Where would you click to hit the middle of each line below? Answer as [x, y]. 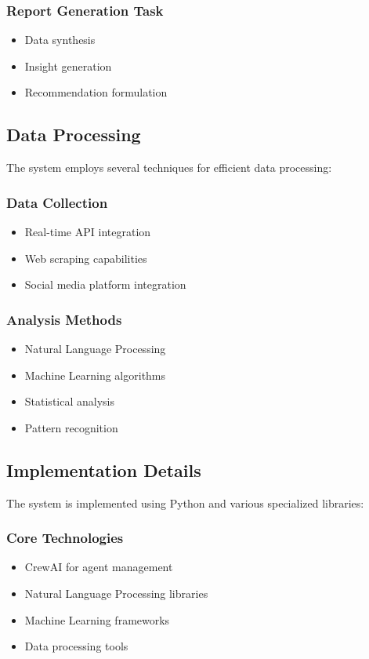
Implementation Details [104, 470]
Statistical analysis [69, 401]
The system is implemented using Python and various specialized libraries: [185, 502]
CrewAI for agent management [99, 567]
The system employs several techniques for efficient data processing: [169, 167]
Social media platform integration [105, 284]
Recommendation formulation [96, 92]
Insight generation [68, 66]
